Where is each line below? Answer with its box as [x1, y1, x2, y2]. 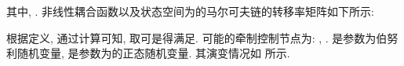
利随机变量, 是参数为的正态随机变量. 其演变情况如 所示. [6, 45, 290, 61]
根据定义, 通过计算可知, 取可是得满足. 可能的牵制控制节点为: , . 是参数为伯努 [6, 29, 399, 46]
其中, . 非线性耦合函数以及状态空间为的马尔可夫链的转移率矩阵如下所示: [6, 3, 374, 19]
